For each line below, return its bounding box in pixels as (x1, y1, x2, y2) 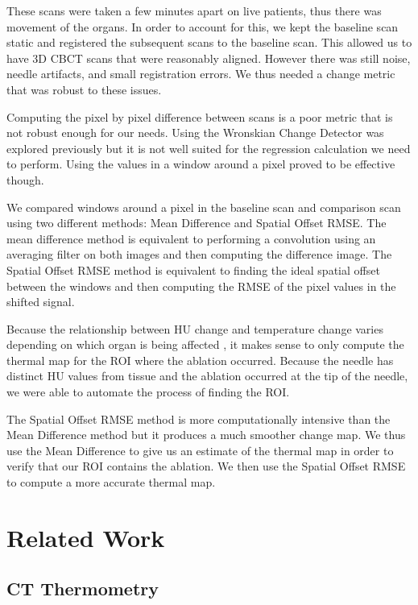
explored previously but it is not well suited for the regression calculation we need (6, 139, 411, 156)
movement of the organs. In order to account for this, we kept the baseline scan (6, 18, 399, 35)
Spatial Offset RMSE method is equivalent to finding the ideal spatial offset (6, 261, 380, 278)
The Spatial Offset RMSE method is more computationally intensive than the (6, 410, 391, 427)
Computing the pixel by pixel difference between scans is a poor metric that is (6, 108, 393, 125)
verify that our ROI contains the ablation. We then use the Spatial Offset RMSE (6, 458, 406, 474)
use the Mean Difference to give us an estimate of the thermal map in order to (6, 441, 394, 458)
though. (6, 171, 44, 188)
